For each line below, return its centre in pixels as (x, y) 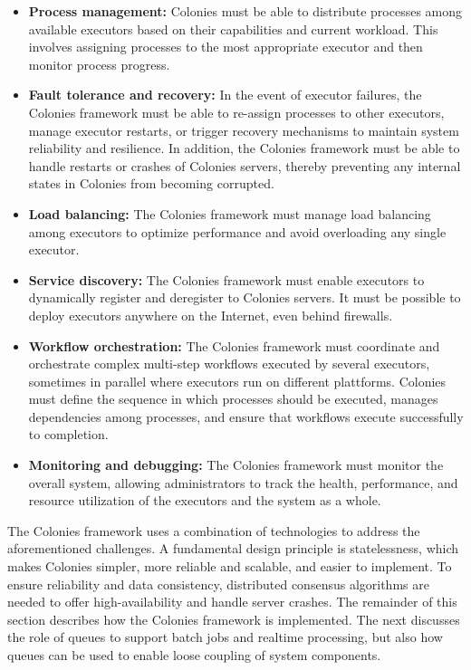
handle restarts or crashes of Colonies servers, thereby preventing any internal (245, 165)
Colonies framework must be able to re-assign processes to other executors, (236, 112)
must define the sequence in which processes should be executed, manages (233, 399)
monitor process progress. (99, 64)
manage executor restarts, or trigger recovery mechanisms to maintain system (244, 130)
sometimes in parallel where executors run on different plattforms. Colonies (237, 381)
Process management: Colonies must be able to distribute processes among (245, 11)
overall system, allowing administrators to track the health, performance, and (243, 482)
